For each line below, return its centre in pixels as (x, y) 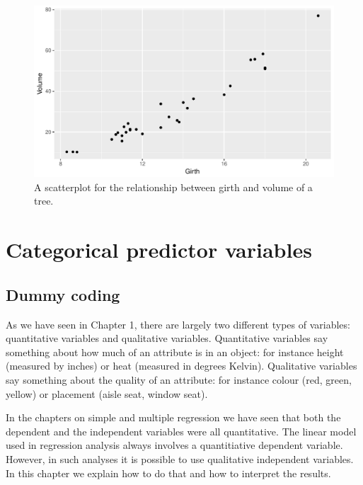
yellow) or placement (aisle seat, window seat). (107, 393)
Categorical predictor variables (159, 250)
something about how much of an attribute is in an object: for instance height (175, 352)
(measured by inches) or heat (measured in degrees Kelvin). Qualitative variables (181, 366)
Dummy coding (63, 294)
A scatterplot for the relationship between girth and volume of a (173, 187)
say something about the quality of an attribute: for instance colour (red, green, (179, 379)
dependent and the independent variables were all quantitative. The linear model (181, 431)
